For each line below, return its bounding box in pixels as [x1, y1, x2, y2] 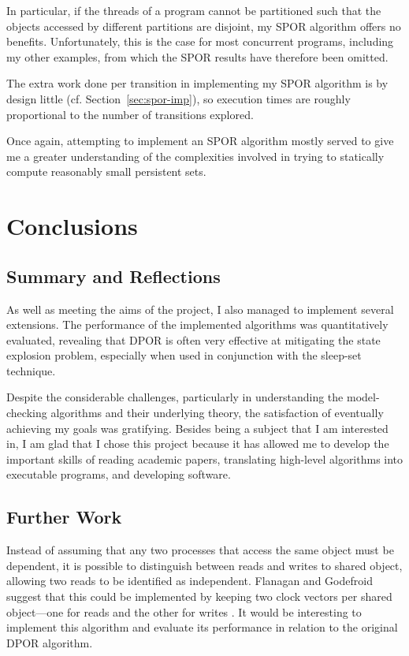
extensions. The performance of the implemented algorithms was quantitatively [6, 316, 389, 333]
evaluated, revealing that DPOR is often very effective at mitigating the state [6, 331, 381, 348]
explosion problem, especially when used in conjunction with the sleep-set [6, 347, 362, 363]
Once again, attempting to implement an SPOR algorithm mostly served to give [6, 132, 394, 149]
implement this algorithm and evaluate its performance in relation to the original [6, 619, 398, 635]
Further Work [6, 505, 122, 529]
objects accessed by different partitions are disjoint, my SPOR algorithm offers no [6, 17, 401, 34]
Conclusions [6, 210, 138, 242]
